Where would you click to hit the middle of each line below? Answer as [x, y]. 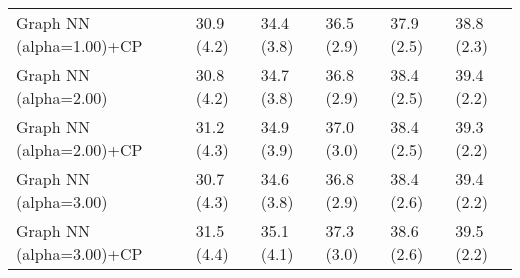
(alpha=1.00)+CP [79, 45]
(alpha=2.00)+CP [79, 149]
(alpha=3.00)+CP [79, 253]
